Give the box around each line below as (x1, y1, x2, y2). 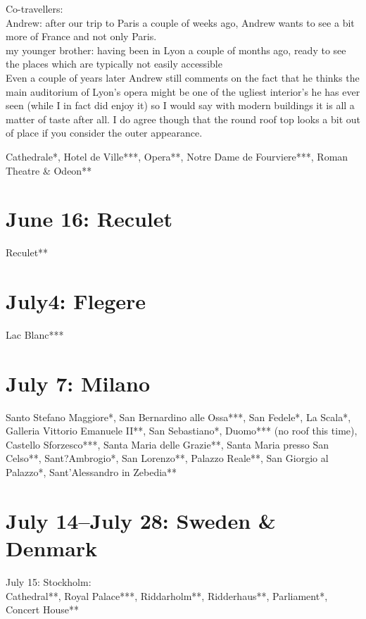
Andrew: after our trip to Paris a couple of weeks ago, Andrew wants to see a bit (6, 15, 355, 30)
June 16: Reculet (6, 204, 173, 233)
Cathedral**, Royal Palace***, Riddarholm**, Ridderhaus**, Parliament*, (6, 588, 328, 603)
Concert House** (6, 602, 79, 617)
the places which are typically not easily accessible (6, 56, 222, 71)
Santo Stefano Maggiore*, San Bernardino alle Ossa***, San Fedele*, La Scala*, (6, 409, 351, 424)
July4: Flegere (6, 287, 146, 315)
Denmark (6, 534, 98, 563)
